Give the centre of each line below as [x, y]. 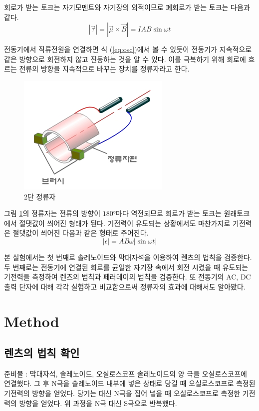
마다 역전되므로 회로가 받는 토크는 [169, 213]
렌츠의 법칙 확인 [42, 353]
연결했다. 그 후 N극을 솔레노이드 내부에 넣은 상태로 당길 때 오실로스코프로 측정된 [130, 383]
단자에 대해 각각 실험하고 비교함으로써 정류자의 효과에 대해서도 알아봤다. [132, 286]
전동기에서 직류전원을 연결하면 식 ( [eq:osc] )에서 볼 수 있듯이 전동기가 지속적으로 [128, 49]
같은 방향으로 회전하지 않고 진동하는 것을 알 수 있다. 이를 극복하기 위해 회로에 [125, 59]
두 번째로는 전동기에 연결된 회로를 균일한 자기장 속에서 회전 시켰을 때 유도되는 [126, 267]
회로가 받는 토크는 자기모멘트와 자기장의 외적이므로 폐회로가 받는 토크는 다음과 [127, 7]
